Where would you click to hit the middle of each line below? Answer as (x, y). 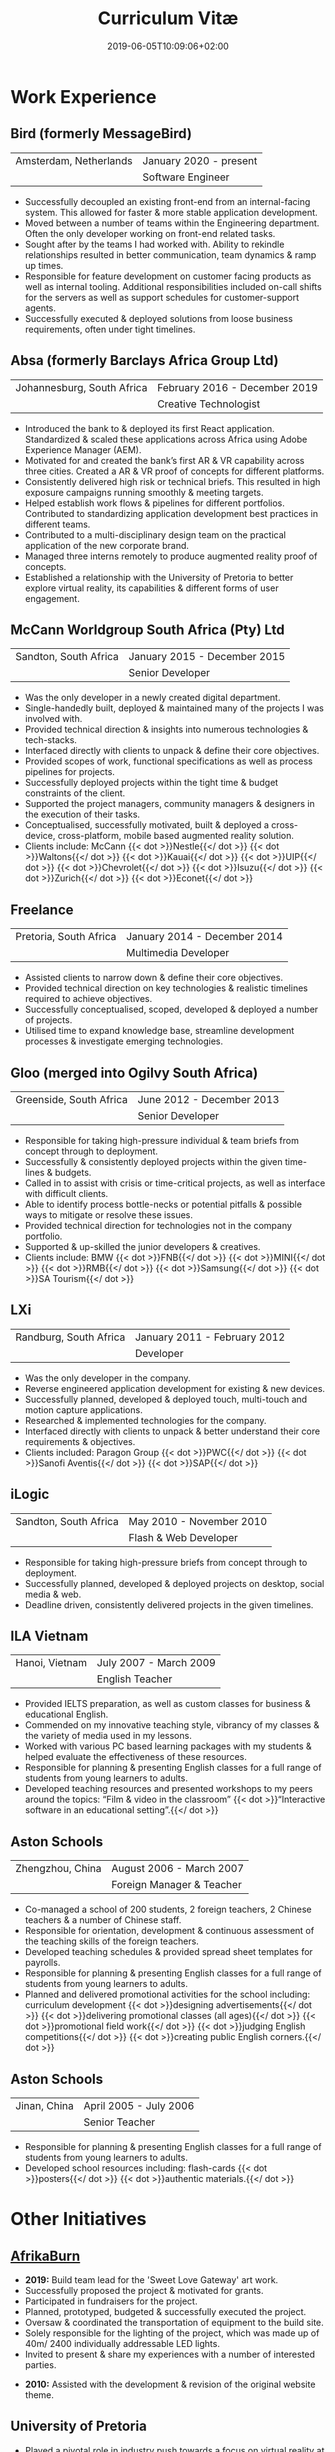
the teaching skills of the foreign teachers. (112, 1941)
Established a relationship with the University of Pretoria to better (159, 577)
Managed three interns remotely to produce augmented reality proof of (171, 556)
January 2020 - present (200, 160)
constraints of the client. (75, 793)
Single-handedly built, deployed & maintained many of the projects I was (174, 708)
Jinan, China (44, 2106)
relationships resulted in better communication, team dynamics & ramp (170, 254)
